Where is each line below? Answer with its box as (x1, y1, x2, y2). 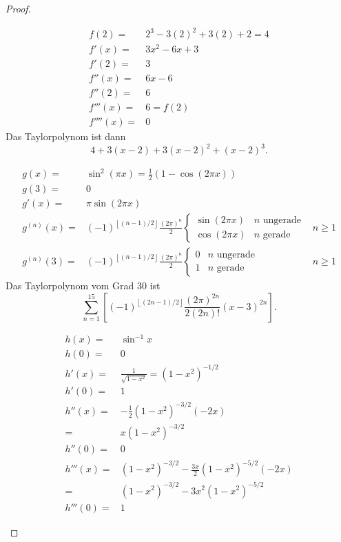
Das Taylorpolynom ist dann (6, 129, 126, 144)
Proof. (6, 1, 31, 15)
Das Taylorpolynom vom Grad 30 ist (6, 278, 161, 292)
